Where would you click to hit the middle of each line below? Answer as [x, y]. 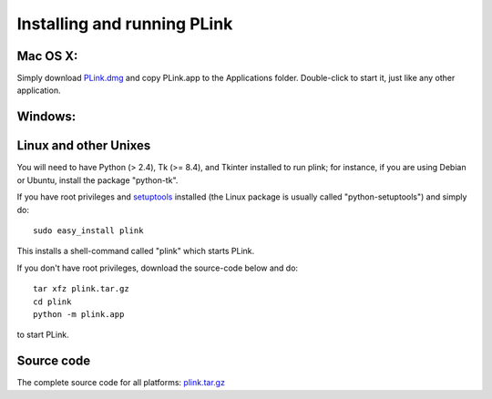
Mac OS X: [47, 56]
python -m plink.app [79, 314]
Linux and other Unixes [84, 146]
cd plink [52, 302]
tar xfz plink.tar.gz [81, 289]
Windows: [46, 117]
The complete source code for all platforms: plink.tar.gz [121, 383]
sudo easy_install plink [88, 230]
